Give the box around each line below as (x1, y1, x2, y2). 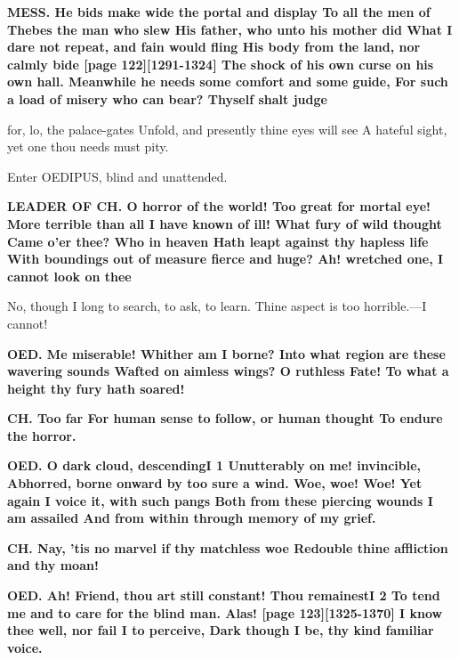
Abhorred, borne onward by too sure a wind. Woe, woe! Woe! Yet (7, 474, 423, 493)
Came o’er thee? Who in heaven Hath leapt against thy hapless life (7, 232, 429, 250)
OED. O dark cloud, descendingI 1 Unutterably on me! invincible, (7, 456, 422, 475)
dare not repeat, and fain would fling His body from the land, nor (7, 37, 421, 56)
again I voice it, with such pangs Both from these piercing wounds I (7, 491, 433, 509)
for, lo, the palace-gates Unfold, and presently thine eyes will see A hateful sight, (7, 119, 447, 138)
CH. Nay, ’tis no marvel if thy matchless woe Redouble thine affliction (7, 538, 448, 557)
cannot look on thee (7, 266, 132, 285)
